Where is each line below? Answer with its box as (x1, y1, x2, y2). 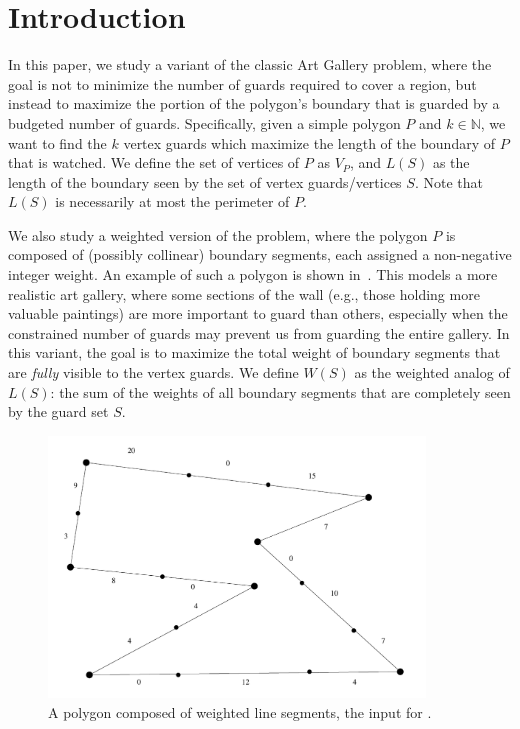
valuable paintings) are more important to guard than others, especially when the (8, 303, 508, 324)
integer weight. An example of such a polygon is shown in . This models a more (8, 264, 498, 285)
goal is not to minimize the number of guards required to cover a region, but (8, 73, 477, 94)
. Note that (414, 171, 483, 192)
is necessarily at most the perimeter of (55, 191, 290, 212)
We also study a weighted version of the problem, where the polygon (8, 224, 428, 245)
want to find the (8, 132, 107, 153)
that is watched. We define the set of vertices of (8, 152, 300, 173)
